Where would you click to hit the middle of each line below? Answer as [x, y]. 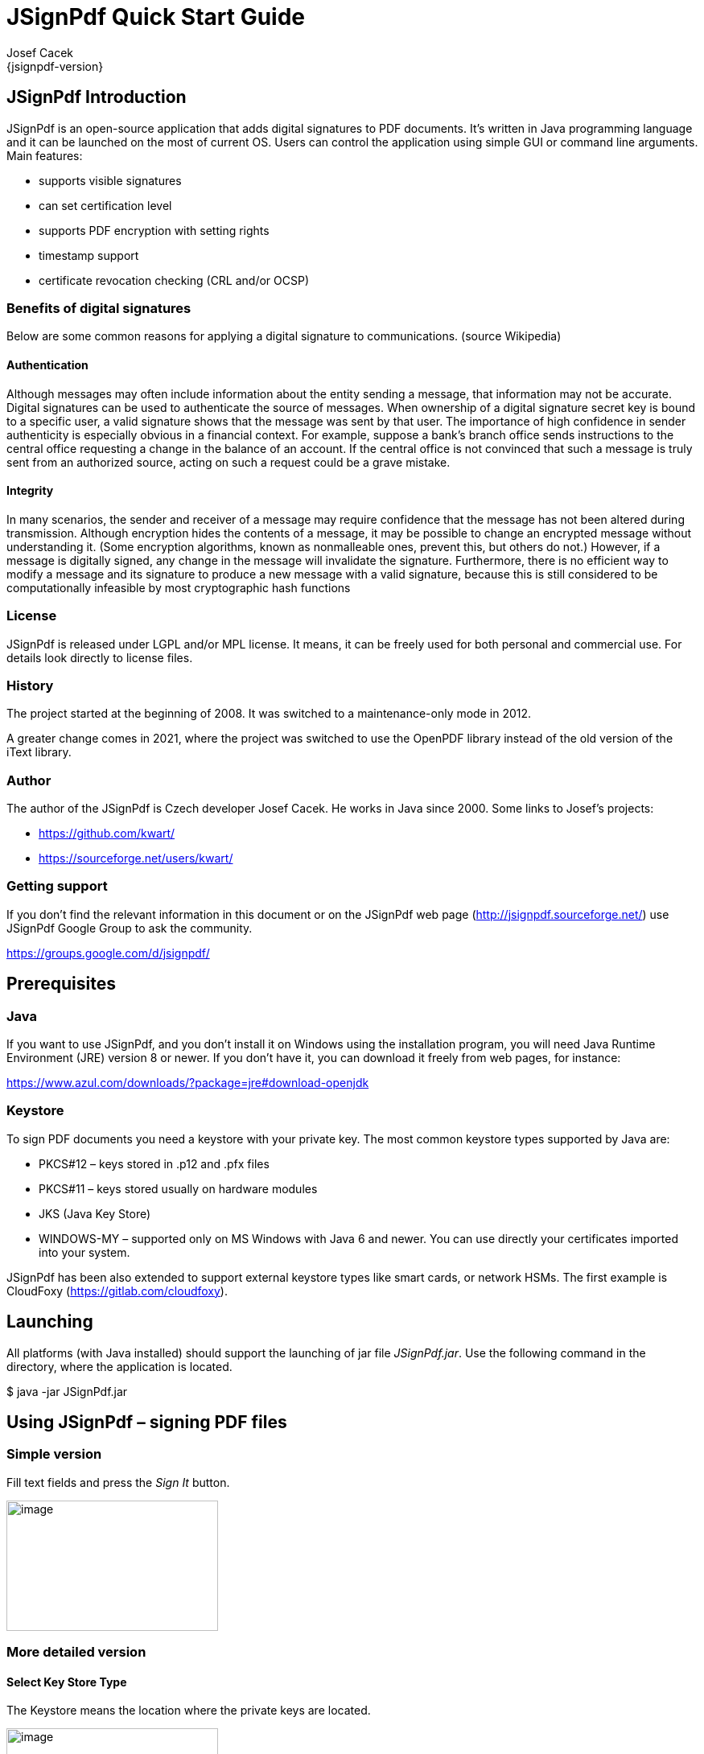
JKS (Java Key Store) [95, 1213]
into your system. [84, 1252]
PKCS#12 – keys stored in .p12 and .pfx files [154, 1163]
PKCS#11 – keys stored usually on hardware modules [178, 1188]
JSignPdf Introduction [97, 97]
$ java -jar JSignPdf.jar [67, 1391]
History [30, 685]
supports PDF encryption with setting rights [154, 230]
